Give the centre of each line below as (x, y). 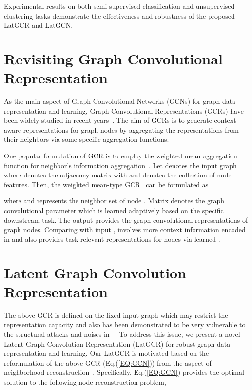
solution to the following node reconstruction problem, (85, 381)
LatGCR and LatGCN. (39, 25)
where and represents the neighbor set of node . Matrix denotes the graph (114, 201)
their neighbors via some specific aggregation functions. (87, 139)
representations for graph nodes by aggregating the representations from (131, 129)
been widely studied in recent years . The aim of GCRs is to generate (108, 120)
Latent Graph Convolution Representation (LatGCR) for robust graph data (117, 343)
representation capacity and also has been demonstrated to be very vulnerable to (125, 324)
